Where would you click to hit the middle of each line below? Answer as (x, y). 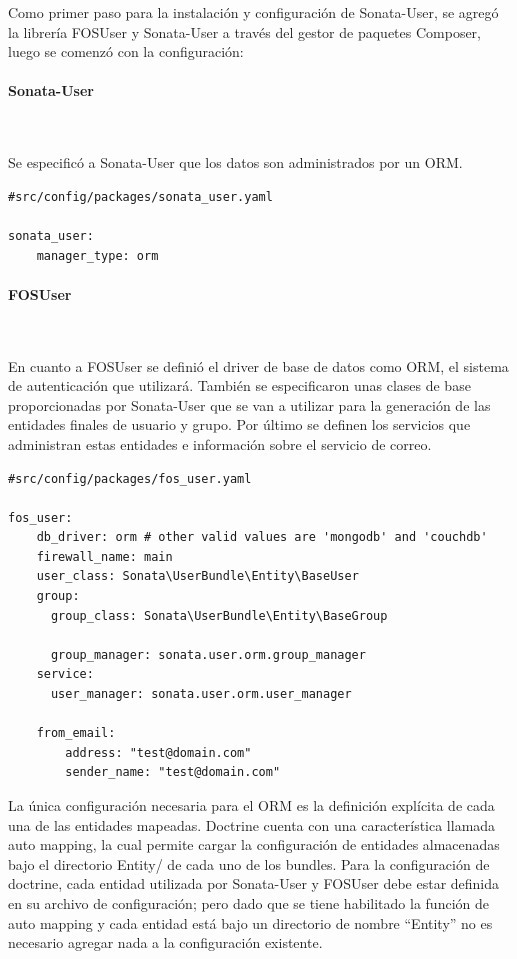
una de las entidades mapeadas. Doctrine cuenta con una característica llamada (252, 824)
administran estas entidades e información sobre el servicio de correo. (220, 443)
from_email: (76, 733)
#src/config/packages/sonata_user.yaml (140, 196)
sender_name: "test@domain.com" (173, 772)
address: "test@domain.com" (158, 752)
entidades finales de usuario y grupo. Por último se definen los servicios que (239, 424)
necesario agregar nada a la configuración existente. (165, 942)
